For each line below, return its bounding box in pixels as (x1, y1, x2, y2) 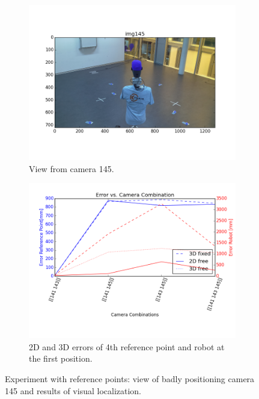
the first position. (29, 352, 93, 365)
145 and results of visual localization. (5, 384, 142, 397)
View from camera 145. (29, 162, 114, 175)
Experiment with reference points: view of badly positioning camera (5, 372, 255, 385)
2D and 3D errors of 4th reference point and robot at (29, 340, 225, 353)
